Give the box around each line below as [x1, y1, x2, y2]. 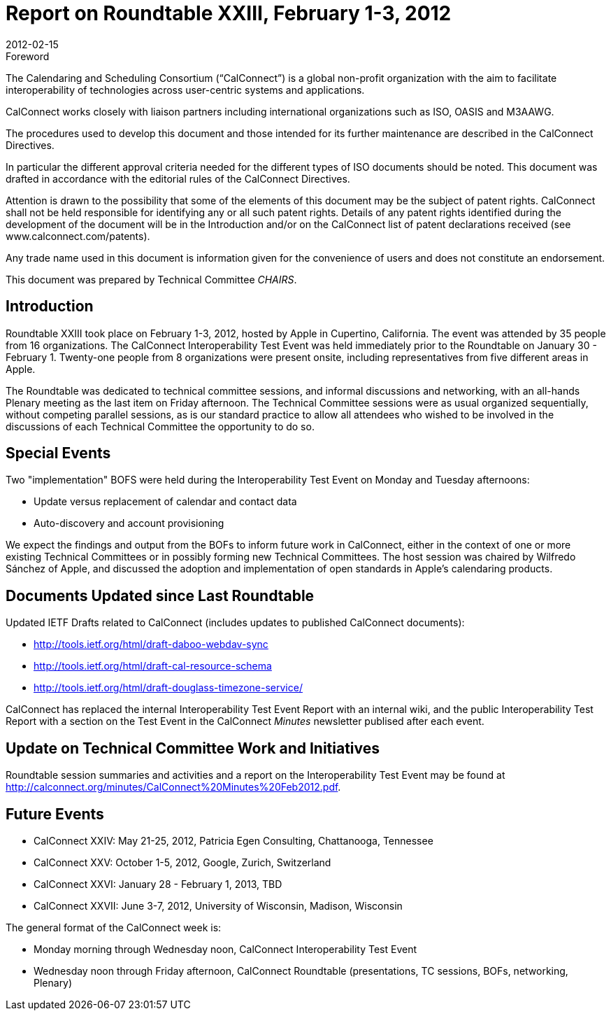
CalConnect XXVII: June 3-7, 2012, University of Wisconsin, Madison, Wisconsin [34, 899, 403, 912]
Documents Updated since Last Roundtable [6, 586, 315, 605]
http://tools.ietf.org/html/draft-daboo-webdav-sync [34, 638, 268, 651]
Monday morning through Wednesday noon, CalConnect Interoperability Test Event [34, 943, 417, 955]
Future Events [6, 805, 104, 823]
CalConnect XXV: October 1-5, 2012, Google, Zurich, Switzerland [34, 856, 331, 868]
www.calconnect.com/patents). [6, 230, 150, 242]
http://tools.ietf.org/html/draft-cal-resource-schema [34, 660, 272, 672]
